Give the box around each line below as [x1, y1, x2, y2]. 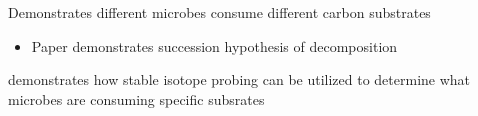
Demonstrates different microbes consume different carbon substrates [8, 2, 431, 22]
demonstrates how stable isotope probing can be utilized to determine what [8, 69, 471, 90]
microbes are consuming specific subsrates [8, 88, 265, 109]
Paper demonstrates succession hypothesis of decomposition [31, 35, 398, 56]
